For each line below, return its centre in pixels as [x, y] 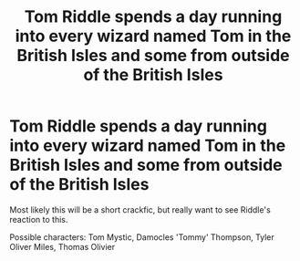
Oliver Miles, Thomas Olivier [62, 246]
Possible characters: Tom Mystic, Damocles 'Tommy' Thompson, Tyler [142, 237]
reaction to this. [39, 219]
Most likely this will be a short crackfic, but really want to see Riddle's [140, 209]
